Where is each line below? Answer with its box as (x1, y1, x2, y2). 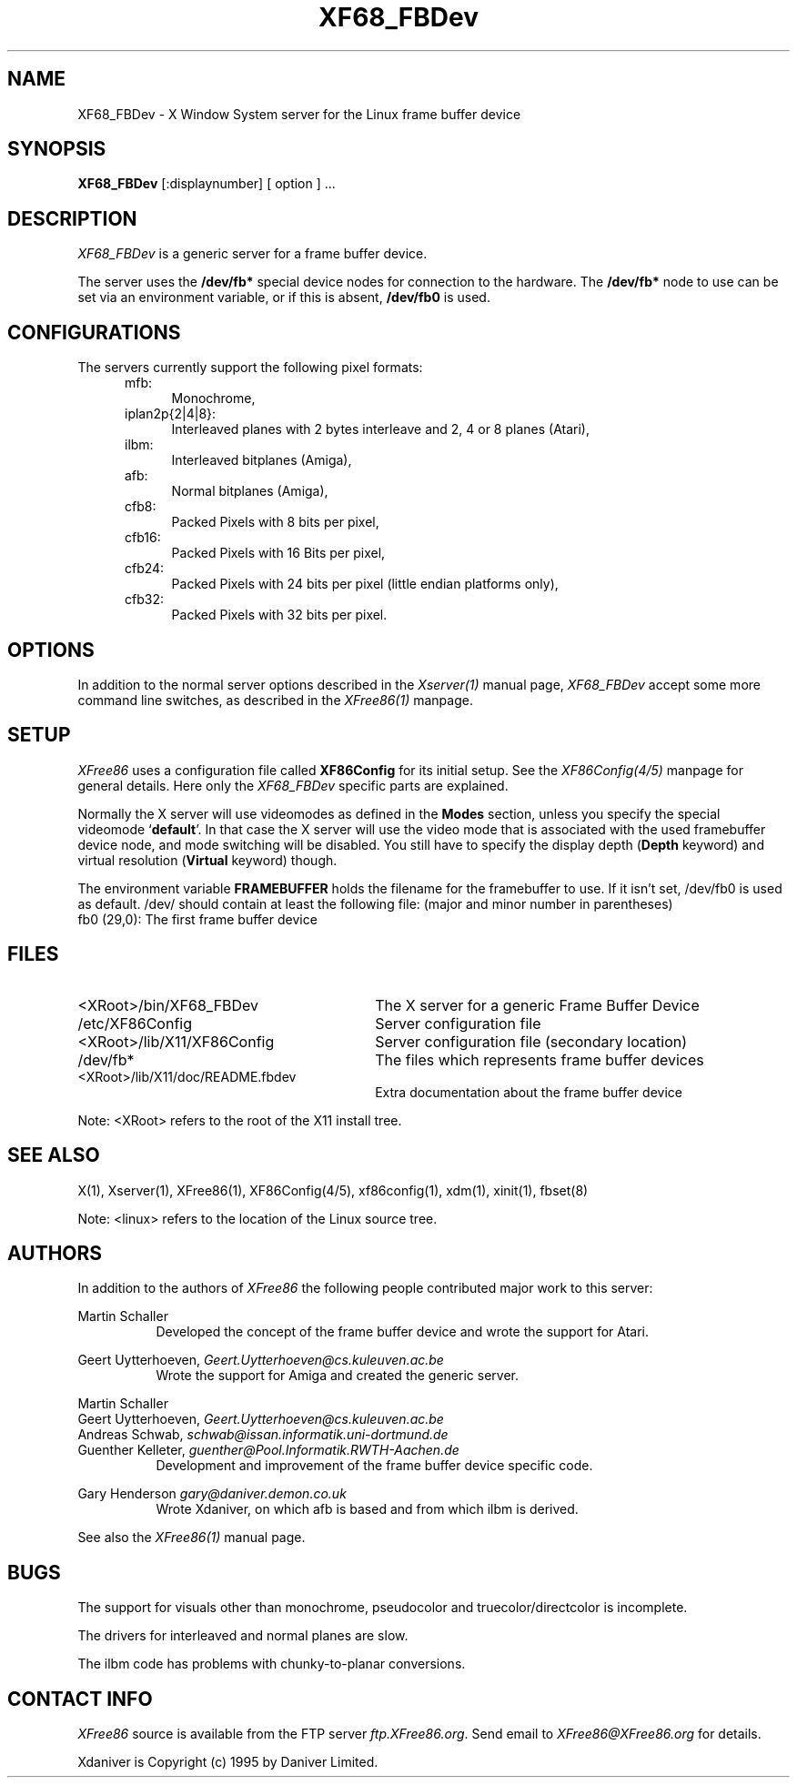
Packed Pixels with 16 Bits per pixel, (171, 545, 386, 561)
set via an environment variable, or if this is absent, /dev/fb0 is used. (77, 289, 490, 306)
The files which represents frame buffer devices (375, 1050, 704, 1069)
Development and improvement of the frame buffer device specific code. (156, 1457, 593, 1474)
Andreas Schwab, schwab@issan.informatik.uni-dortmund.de (77, 1427, 449, 1443)
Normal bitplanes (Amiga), (171, 483, 328, 499)
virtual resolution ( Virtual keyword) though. (77, 852, 338, 868)
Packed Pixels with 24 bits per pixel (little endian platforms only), (171, 576, 559, 592)
